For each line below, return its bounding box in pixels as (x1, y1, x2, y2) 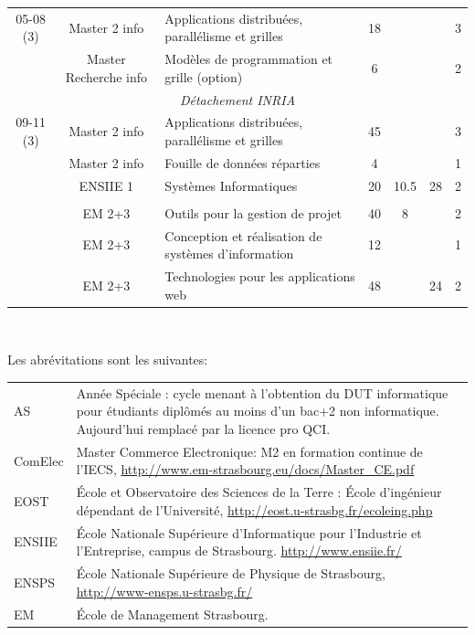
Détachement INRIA (179, 90, 296, 109)
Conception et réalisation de (164, 226, 322, 245)
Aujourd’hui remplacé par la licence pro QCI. (76, 418, 331, 438)
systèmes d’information (164, 244, 294, 263)
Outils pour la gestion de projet (164, 203, 342, 222)
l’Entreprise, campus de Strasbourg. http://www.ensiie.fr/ (76, 541, 402, 560)
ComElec (14, 450, 64, 470)
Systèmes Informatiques (164, 175, 298, 195)
